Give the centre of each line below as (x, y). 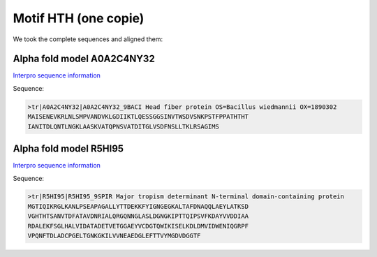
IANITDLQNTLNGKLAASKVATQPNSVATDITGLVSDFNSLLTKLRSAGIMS (123, 126)
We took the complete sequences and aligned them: (88, 39)
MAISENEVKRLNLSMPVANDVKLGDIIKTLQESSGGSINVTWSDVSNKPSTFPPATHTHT (138, 117)
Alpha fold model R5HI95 (68, 149)
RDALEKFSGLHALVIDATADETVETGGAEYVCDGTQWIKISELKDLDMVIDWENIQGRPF (138, 226)
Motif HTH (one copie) (79, 18)
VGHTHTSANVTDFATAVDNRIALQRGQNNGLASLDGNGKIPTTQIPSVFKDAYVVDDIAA (138, 216)
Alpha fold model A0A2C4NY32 (84, 59)
